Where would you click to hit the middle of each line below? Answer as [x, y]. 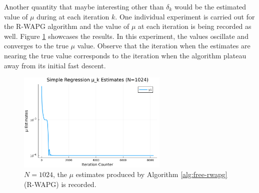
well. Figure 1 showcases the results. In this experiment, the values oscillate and [126, 36]
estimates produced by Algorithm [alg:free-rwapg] [151, 174]
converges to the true [36, 46]
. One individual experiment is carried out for [185, 16]
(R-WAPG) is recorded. [60, 184]
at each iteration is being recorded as [194, 26]
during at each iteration [73, 16]
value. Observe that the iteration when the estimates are [164, 46]
